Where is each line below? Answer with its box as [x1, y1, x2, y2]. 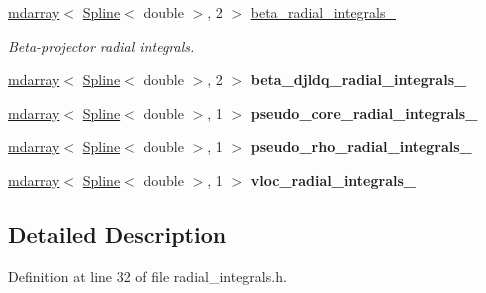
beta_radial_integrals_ [250, 2, 397, 22]
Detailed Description [8, 218, 227, 249]
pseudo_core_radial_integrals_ [250, 102, 478, 123]
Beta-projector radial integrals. [8, 35, 195, 56]
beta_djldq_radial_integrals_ [250, 69, 467, 90]
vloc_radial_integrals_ [250, 169, 416, 190]
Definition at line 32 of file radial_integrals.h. [8, 265, 287, 286]
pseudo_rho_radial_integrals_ [250, 136, 472, 157]
